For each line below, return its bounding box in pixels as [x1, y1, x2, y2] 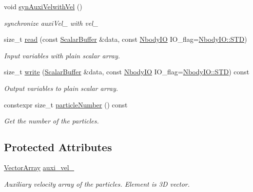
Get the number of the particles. [4, 116, 99, 126]
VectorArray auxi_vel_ [4, 162, 75, 172]
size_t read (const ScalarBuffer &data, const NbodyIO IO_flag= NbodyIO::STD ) [4, 34, 247, 44]
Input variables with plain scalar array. [4, 50, 120, 60]
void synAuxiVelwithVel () [4, 1, 82, 11]
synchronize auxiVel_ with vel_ [4, 17, 98, 28]
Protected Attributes [4, 140, 112, 155]
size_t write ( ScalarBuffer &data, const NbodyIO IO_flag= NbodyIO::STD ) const [4, 67, 250, 77]
